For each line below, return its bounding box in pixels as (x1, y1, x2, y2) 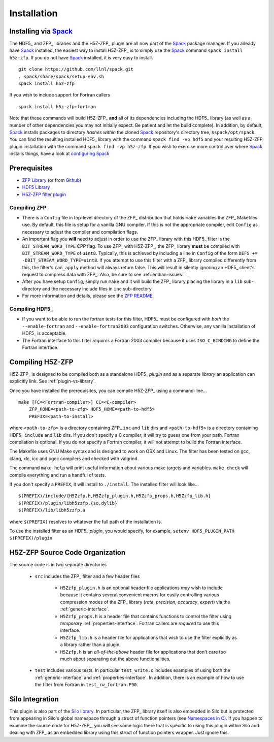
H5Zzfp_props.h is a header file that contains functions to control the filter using (60, 613, 232, 619)
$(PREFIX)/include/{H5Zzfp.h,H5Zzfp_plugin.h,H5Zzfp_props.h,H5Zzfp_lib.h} (18, 493, 211, 499)
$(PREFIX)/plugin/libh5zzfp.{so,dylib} (18, 500, 118, 506)
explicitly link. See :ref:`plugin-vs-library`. (9, 378, 96, 384)
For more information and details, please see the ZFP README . (22, 293, 154, 299)
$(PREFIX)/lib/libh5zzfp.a (18, 507, 86, 513)
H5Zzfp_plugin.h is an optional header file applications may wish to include (60, 585, 223, 591)
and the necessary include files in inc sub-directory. (42, 285, 153, 292)
